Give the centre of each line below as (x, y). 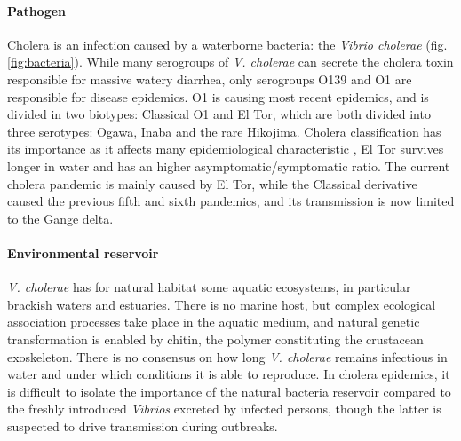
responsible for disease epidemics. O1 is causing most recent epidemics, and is (218, 96)
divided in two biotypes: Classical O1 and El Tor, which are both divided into (219, 114)
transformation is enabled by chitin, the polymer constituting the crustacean (215, 339)
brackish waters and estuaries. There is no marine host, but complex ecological (222, 304)
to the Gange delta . (60, 218)
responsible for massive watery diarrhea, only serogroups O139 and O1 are (210, 79)
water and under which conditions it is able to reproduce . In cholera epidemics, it (229, 374)
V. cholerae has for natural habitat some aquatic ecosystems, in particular (209, 287)
